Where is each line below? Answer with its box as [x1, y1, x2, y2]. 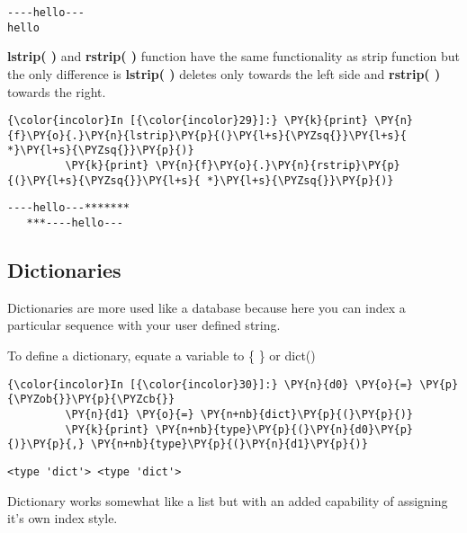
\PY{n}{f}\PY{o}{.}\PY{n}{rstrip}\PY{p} [155, 159, 400, 173]
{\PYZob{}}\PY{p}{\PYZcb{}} [7, 393, 175, 406]
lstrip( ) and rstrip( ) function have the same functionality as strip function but [7, 47, 460, 66]
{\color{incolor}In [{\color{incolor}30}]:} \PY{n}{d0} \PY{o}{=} [7, 378, 414, 391]
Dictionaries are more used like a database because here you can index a [7, 298, 406, 316]
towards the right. [7, 82, 106, 101]
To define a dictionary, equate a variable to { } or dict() [7, 346, 316, 365]
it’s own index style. [7, 509, 118, 528]
